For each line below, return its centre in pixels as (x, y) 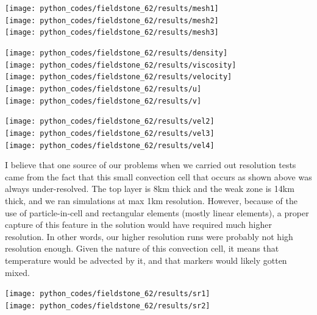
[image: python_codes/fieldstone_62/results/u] (103, 89)
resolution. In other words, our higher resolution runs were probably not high (149, 236)
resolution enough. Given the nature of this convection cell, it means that (142, 248)
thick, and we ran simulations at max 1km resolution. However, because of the (151, 200)
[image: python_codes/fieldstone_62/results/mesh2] (112, 20)
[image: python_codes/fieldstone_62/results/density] (116, 53)
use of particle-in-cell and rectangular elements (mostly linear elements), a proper (157, 212)
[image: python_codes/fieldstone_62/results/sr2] (108, 306)
